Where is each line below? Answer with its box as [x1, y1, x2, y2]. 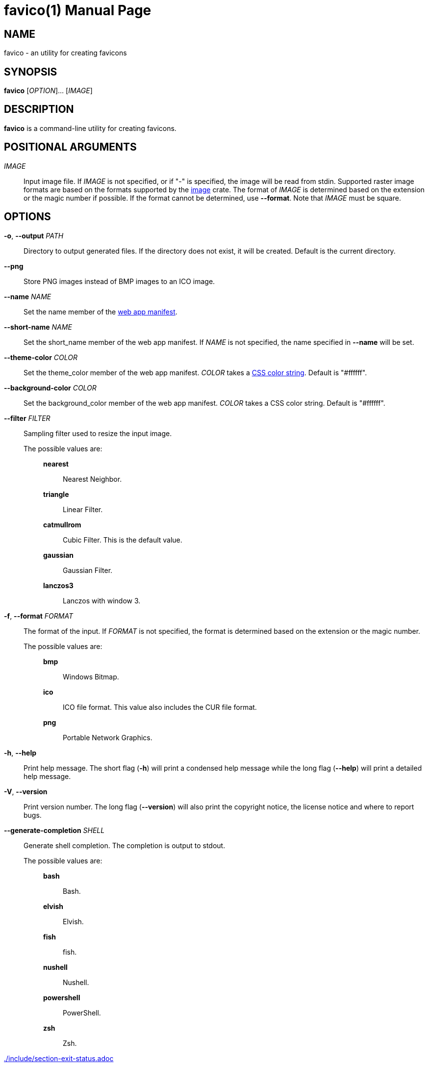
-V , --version [4, 787, 48, 796]
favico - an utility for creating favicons [4, 49, 127, 57]
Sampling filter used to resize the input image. [24, 429, 172, 438]
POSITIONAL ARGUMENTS [4, 141, 137, 154]
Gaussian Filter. [63, 566, 113, 574]
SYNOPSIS [4, 65, 57, 78]
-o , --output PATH [4, 231, 64, 240]
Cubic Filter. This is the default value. [63, 535, 182, 544]
